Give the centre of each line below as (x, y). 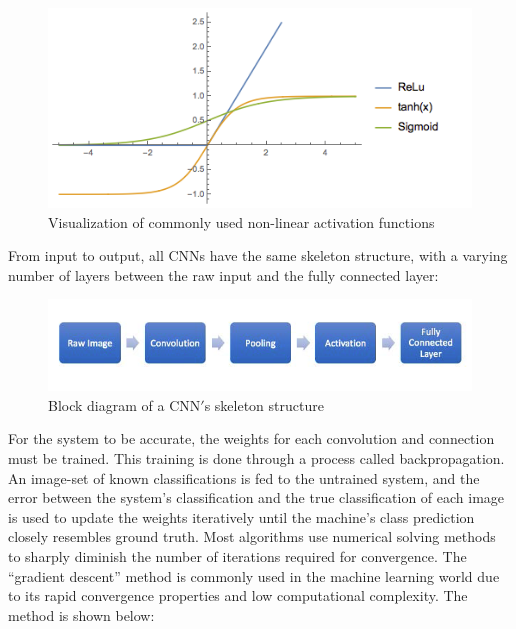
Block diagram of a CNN (124, 404)
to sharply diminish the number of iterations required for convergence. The (237, 555)
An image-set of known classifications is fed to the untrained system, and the (244, 477)
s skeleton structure (264, 404)
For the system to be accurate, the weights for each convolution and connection (251, 438)
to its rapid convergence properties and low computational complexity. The (238, 595)
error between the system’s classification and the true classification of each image (256, 497)
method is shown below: (81, 614)
